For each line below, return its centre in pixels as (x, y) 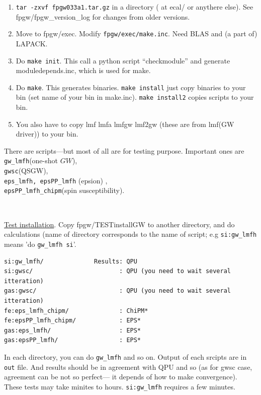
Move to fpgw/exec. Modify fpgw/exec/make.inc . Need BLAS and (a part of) (137, 34)
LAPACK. (32, 43)
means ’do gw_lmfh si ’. (40, 244)
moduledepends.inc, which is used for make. (83, 70)
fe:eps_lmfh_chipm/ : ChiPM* (76, 311)
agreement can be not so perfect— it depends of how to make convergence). (121, 377)
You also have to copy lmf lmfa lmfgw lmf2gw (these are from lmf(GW (125, 124)
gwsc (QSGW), (26, 171)
